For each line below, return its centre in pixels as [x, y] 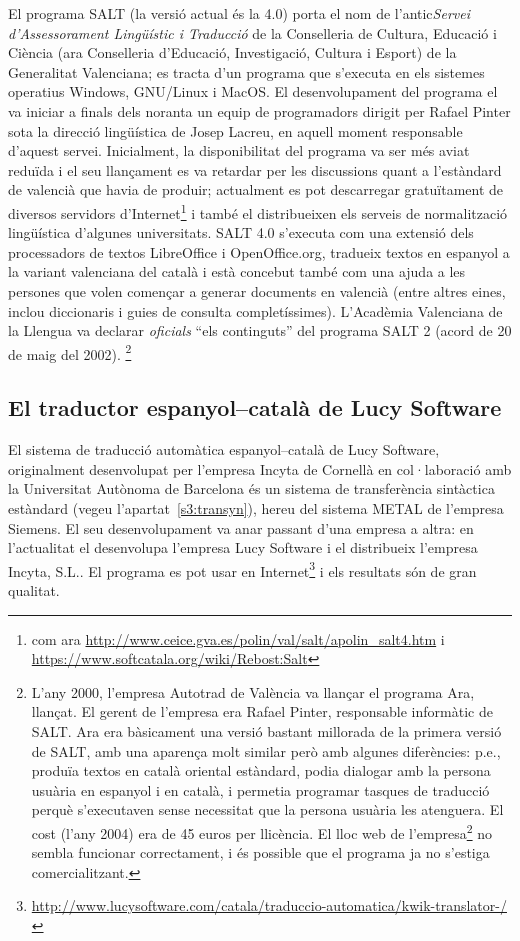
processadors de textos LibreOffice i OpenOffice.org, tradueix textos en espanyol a [259, 251]
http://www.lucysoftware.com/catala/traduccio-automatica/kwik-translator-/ [269, 905]
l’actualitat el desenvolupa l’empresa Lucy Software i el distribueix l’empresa [243, 547]
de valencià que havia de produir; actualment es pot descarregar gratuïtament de [256, 189]
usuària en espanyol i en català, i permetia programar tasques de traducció [260, 789]
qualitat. [34, 590]
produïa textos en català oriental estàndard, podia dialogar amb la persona [261, 770]
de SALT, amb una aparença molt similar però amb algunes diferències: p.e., [266, 750]
